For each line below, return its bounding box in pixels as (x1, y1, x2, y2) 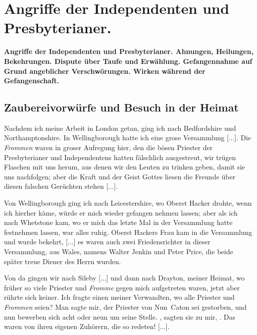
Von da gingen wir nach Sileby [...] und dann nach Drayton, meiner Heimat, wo (4, 273, 245, 283)
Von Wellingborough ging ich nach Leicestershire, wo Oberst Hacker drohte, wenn (4, 198, 252, 208)
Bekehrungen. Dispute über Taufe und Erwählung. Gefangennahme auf (4, 56, 253, 66)
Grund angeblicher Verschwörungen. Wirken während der (4, 65, 206, 76)
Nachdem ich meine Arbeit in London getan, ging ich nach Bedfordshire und (4, 122, 236, 133)
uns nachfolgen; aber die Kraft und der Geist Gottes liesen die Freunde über (4, 171, 236, 181)
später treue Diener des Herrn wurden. (4, 256, 121, 266)
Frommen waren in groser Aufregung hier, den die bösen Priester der (4, 142, 213, 153)
